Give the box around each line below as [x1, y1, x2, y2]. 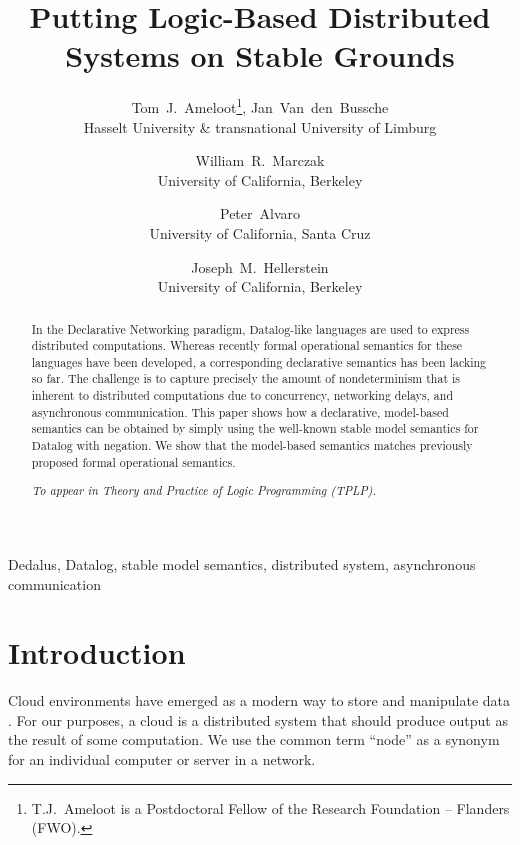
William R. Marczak [195, 150, 325, 171]
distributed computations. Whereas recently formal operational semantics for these [31, 337, 463, 354]
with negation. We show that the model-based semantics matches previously [76, 437, 473, 454]
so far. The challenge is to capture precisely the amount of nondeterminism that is [31, 370, 460, 387]
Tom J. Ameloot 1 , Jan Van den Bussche [131, 94, 389, 117]
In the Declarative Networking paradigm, [31, 320, 246, 337]
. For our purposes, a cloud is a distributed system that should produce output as [8, 709, 508, 730]
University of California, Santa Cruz [149, 222, 371, 243]
